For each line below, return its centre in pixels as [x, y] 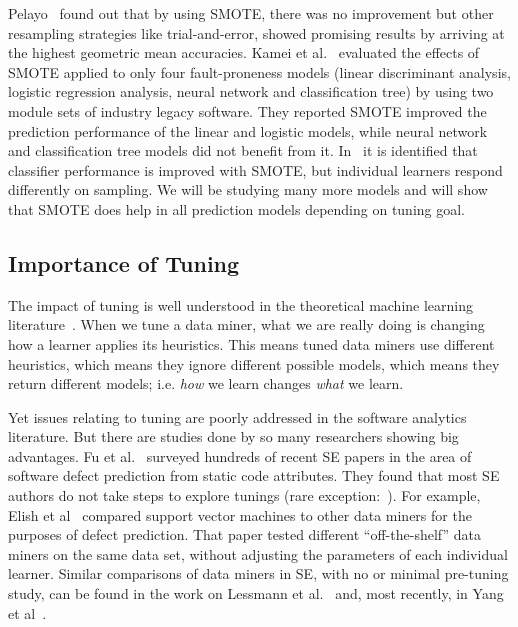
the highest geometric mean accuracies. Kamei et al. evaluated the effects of [244, 52]
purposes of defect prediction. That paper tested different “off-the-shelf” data [244, 534]
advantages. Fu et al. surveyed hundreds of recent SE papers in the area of [240, 455]
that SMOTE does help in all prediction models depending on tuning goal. [237, 208]
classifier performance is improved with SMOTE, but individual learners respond [255, 169]
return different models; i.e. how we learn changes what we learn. [206, 383]
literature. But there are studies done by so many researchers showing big [233, 436]
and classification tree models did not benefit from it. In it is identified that [243, 150]
